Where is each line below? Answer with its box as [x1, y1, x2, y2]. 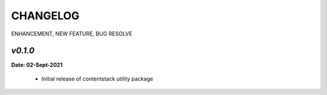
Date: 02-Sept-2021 [11, 61, 63, 69]
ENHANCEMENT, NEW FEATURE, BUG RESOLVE [11, 30, 133, 37]
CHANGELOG [11, 9, 80, 22]
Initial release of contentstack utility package [41, 75, 154, 82]
